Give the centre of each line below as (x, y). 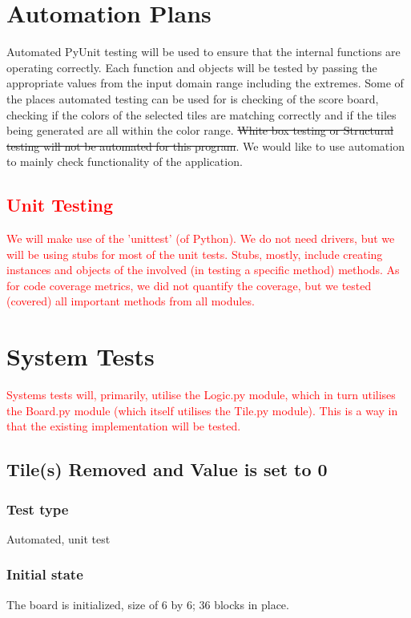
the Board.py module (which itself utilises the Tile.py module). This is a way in (202, 410)
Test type (38, 509)
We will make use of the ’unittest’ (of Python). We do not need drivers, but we (201, 238)
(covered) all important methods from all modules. (131, 301)
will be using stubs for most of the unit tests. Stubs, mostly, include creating (195, 254)
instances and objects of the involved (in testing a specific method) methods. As (203, 270)
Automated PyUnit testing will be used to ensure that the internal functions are (203, 52)
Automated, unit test (58, 538)
